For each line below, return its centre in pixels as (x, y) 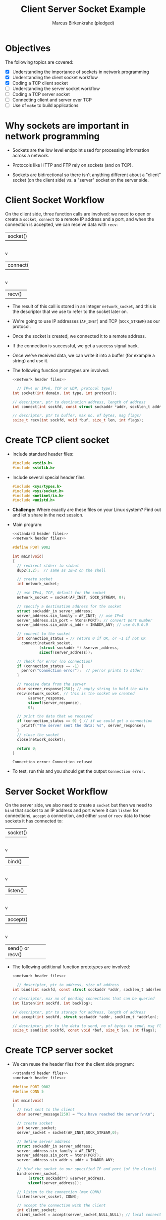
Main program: (27, 525)
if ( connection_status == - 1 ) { (51, 666)
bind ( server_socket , (38, 1174)
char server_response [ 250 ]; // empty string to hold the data (83, 689)
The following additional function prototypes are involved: (71, 967)
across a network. (31, 156)
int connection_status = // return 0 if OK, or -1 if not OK (82, 639)
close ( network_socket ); (41, 739)
